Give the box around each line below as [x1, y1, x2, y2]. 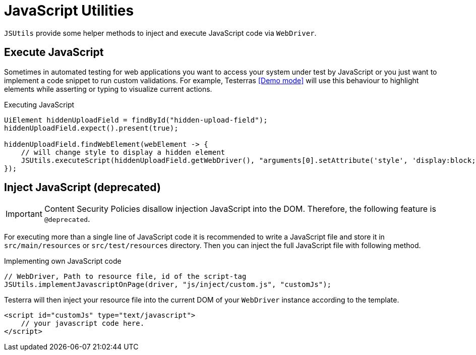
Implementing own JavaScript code [4, 257, 122, 266]
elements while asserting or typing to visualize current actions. [4, 84, 212, 93]
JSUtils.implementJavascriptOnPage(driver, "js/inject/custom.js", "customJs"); [4, 280, 332, 289]
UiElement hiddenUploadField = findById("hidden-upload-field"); [4, 115, 268, 124]
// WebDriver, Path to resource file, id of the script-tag [4, 272, 247, 281]
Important [6, 209, 42, 219]
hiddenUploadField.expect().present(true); [4, 124, 178, 132]
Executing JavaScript [4, 100, 75, 109]
